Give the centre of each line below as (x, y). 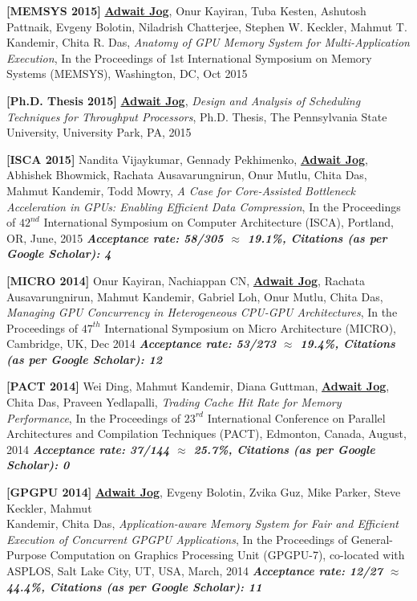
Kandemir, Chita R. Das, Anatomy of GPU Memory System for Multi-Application (208, 42)
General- (372, 539)
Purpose (26, 555)
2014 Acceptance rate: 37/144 (88, 449)
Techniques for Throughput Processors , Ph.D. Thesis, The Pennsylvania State (197, 116)
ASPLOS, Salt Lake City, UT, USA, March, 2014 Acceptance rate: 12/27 (195, 570)
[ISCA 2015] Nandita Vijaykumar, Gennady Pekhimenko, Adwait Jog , (187, 159)
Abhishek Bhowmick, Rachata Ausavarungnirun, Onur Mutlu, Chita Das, (187, 175)
